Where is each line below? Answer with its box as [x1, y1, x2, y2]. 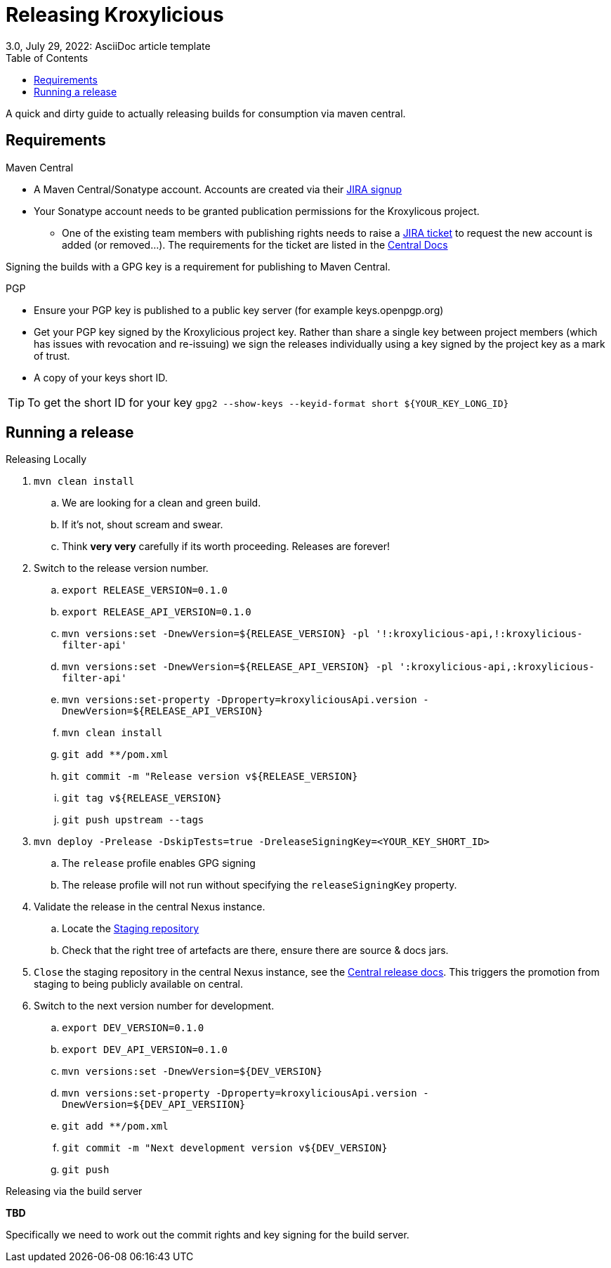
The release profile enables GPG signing [62, 857, 256, 870]
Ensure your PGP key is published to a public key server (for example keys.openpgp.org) [34, 303, 444, 316]
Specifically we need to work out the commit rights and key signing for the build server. [6, 1229, 409, 1241]
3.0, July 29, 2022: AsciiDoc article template [6, 39, 211, 52]
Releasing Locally [6, 453, 87, 466]
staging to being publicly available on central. [34, 978, 244, 991]
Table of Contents [6, 51, 88, 64]
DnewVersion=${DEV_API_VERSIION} [62, 1099, 246, 1111]
